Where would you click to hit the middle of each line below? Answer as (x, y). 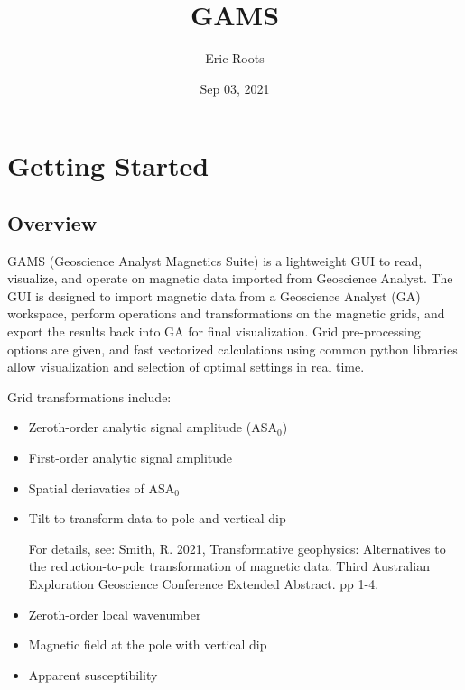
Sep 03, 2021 (235, 88)
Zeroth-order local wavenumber (115, 614)
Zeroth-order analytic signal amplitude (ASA (153, 427)
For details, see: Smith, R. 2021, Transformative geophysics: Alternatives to (237, 548)
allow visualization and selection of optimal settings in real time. (186, 367)
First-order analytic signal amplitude (130, 458)
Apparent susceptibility (93, 674)
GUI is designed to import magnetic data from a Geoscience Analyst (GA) (214, 295)
